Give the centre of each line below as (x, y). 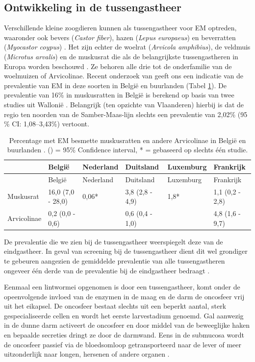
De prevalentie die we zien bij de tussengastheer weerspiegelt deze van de (114, 241)
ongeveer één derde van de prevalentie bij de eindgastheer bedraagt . (107, 270)
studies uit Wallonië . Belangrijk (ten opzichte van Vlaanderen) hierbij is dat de (124, 104)
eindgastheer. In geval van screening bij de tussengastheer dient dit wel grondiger (126, 251)
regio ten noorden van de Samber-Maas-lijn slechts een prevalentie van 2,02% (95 (126, 114)
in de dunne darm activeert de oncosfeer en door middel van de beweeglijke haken (127, 325)
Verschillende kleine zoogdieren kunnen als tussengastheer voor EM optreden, (120, 28)
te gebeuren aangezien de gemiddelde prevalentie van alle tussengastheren (115, 260)
